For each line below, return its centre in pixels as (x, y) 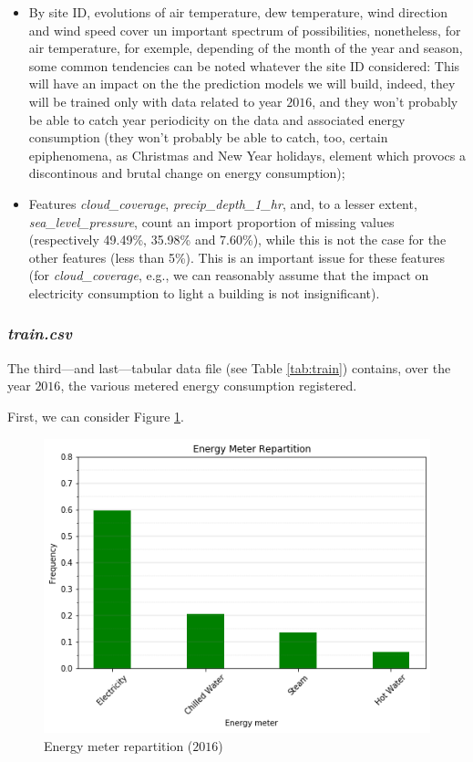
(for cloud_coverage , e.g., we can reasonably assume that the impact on (229, 275)
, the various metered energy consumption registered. (209, 386)
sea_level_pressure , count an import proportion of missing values (211, 221)
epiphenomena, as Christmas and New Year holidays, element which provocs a (247, 155)
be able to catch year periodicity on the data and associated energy (217, 119)
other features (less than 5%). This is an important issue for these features (237, 257)
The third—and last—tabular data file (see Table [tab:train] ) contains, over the (229, 367)
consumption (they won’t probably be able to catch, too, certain (208, 137)
